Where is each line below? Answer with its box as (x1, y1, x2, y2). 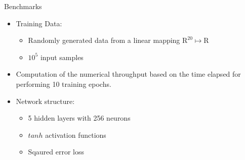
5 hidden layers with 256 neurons (28, 113, 131, 123)
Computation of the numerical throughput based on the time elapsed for (16, 69, 241, 79)
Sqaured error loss (28, 146, 84, 157)
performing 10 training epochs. (16, 78, 111, 89)
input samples (40, 51, 84, 62)
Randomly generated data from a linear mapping (28, 35, 180, 45)
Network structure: (16, 95, 75, 106)
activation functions (45, 129, 106, 140)
